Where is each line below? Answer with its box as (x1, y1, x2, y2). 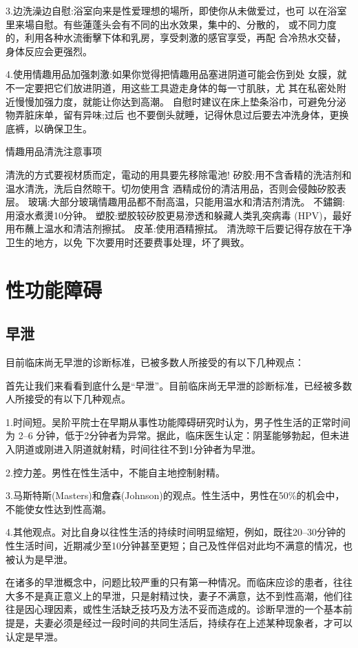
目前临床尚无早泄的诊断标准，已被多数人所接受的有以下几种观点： (6, 355, 304, 369)
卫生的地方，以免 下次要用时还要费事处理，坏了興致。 (6, 234, 250, 249)
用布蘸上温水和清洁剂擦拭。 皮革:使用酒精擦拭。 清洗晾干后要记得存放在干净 (6, 221, 352, 236)
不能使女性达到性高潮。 (6, 501, 112, 516)
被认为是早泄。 (6, 551, 73, 566)
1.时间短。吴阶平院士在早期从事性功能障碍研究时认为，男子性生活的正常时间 (6, 414, 350, 429)
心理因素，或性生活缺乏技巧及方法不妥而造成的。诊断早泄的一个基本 (34, 602, 343, 616)
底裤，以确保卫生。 (6, 121, 92, 135)
